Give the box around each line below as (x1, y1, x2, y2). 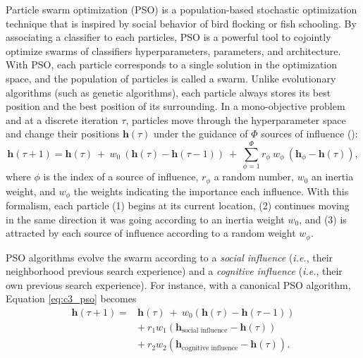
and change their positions (6, 126, 120, 141)
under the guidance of (154, 126, 248, 141)
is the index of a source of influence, (43, 169, 199, 184)
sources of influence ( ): (261, 126, 358, 141)
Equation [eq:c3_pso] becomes (6, 291, 137, 306)
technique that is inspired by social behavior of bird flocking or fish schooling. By (6, 16, 357, 30)
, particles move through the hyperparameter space (125, 112, 346, 127)
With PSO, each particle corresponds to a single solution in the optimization (6, 57, 338, 72)
